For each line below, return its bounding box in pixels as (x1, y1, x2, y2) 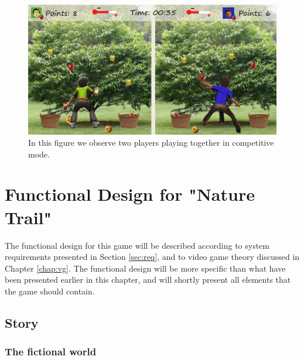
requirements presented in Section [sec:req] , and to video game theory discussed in (5, 251, 300, 263)
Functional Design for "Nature (5, 182, 255, 206)
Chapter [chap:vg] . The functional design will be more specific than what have (5, 262, 286, 274)
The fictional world (5, 344, 97, 359)
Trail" (5, 205, 52, 229)
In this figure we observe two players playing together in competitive (28, 136, 274, 149)
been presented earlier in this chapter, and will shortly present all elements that (5, 273, 291, 286)
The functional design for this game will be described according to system (5, 239, 269, 251)
